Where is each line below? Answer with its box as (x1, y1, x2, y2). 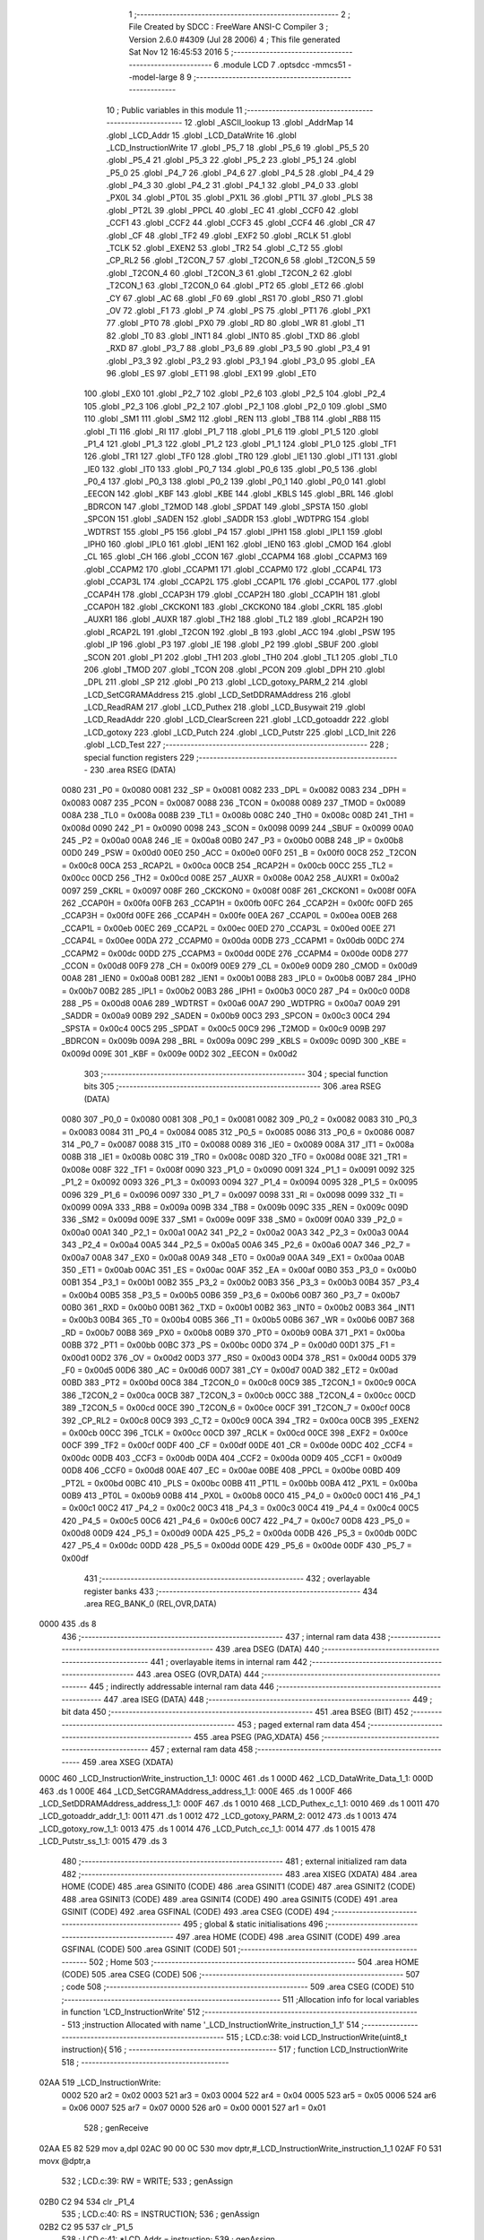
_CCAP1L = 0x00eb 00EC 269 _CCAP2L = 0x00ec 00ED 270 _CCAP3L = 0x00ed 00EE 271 (61, 923, 396, 934)
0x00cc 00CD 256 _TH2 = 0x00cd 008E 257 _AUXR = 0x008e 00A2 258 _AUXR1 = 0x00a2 (61, 873, 400, 883)
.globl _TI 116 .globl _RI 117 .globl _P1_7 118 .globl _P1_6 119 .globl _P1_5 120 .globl (83, 426, 379, 436)
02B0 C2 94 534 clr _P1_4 (39, 2196, 135, 2207)
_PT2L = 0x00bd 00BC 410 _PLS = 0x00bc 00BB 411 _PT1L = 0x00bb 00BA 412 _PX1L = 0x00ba (61, 1478, 419, 1488)
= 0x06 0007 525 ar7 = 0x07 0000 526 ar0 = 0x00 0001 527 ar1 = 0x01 (61, 2102, 326, 2113)
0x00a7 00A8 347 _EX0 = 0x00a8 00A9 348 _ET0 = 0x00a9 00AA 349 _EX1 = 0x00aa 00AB (61, 1252, 405, 1262)
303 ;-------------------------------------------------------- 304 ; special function (83, 1069, 389, 1080)
